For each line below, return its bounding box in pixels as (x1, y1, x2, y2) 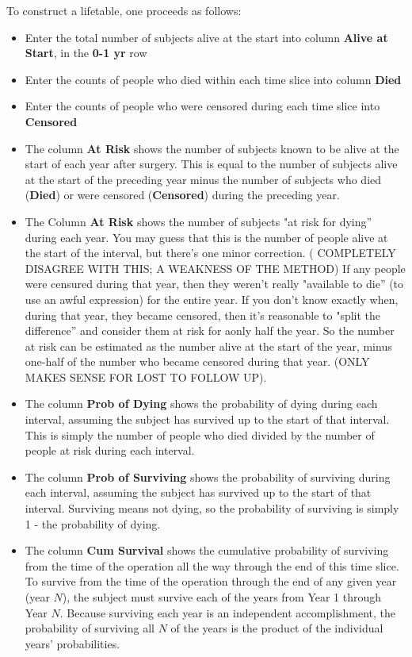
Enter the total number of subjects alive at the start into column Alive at (25, 29, 388, 45)
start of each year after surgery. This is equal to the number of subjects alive (25, 156, 398, 172)
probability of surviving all (25, 620, 154, 636)
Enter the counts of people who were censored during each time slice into (25, 98, 380, 114)
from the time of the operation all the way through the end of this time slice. (25, 557, 399, 574)
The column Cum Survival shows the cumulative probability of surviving (25, 542, 389, 559)
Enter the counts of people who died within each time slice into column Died (25, 71, 402, 87)
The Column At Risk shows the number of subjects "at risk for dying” (25, 213, 372, 229)
